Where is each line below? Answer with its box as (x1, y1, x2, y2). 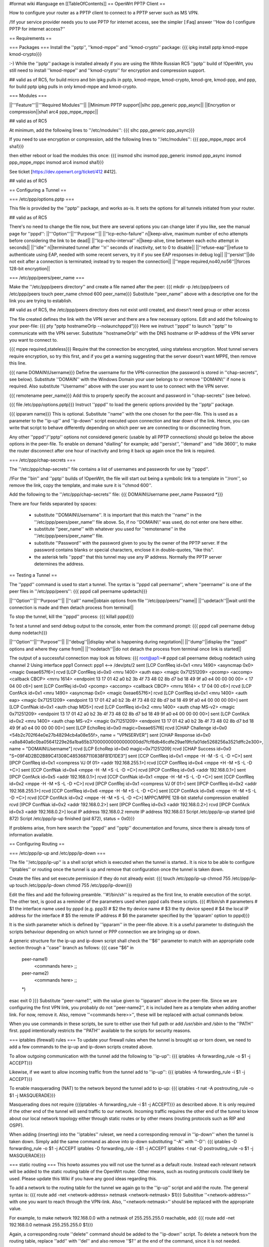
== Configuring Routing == (9, 841, 65, 847)
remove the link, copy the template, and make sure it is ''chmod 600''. (9, 482, 152, 488)
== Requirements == (9, 35, 52, 41)
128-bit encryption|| (9, 265, 50, 271)
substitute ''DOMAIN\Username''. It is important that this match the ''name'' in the (34, 512, 202, 518)
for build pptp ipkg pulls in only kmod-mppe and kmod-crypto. (9, 83, 137, 89)
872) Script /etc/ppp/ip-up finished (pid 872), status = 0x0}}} (9, 816, 135, 822)
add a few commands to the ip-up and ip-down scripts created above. (9, 1044, 153, 1050)
